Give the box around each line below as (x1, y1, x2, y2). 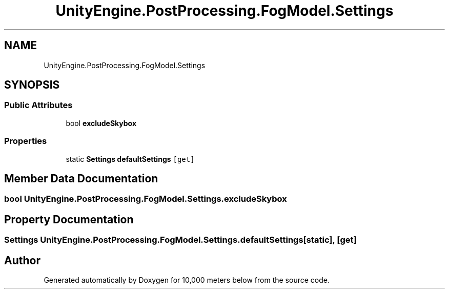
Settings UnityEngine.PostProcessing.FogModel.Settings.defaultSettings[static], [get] (4, 235, 357, 245)
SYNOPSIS (4, 78, 60, 92)
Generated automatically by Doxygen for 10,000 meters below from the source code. (44, 276, 330, 285)
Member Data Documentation (4, 172, 158, 185)
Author (4, 254, 40, 267)
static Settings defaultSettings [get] (66, 154, 195, 163)
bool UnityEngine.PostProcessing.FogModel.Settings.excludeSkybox (4, 194, 287, 204)
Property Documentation (4, 213, 134, 226)
